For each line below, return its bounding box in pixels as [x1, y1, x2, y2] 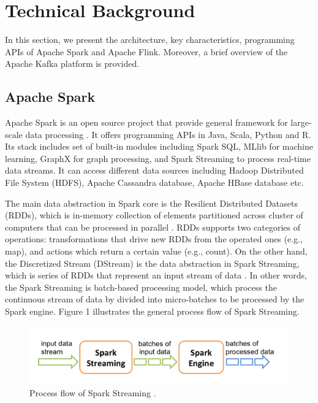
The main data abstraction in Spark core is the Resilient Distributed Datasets [5, 196, 298, 209]
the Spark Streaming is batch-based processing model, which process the [5, 280, 277, 293]
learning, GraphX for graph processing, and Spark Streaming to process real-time [5, 152, 311, 164]
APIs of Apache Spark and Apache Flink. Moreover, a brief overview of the [5, 45, 288, 58]
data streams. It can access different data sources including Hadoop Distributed [5, 164, 304, 177]
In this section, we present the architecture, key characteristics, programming [5, 33, 295, 46]
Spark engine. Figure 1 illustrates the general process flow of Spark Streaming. [5, 305, 300, 318]
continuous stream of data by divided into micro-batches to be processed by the [5, 293, 305, 305]
